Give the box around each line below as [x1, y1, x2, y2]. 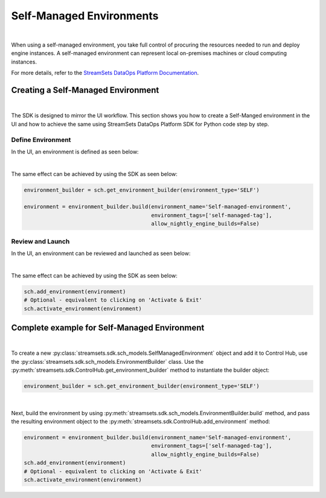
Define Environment [11, 135, 71, 144]
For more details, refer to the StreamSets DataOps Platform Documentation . [11, 70, 199, 77]
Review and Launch [11, 237, 70, 245]
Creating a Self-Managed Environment [11, 85, 159, 95]
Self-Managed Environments [11, 9, 159, 22]
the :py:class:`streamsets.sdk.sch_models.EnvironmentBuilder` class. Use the [11, 358, 204, 365]
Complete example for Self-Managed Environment [11, 322, 205, 332]
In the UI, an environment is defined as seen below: [11, 148, 139, 155]
